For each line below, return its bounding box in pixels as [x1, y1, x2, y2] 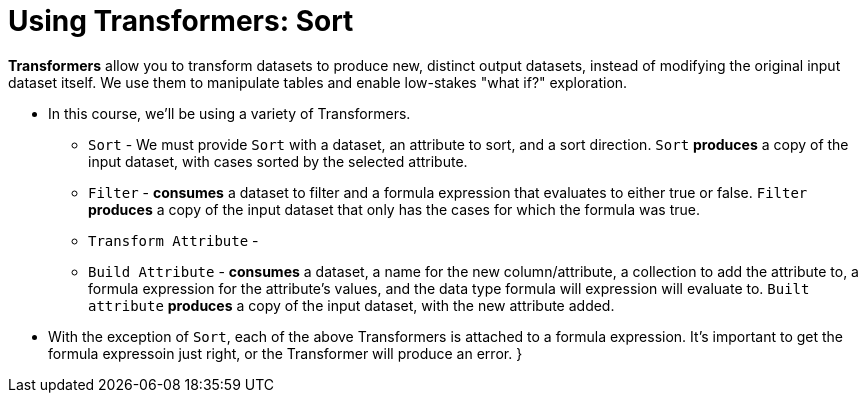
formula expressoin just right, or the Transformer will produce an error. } [48, 344, 523, 362]
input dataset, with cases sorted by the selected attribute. [88, 152, 468, 170]
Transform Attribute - [88, 231, 259, 249]
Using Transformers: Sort [8, 4, 354, 38]
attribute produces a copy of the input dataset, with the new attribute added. [88, 296, 615, 314]
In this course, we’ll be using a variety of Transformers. [48, 104, 411, 122]
